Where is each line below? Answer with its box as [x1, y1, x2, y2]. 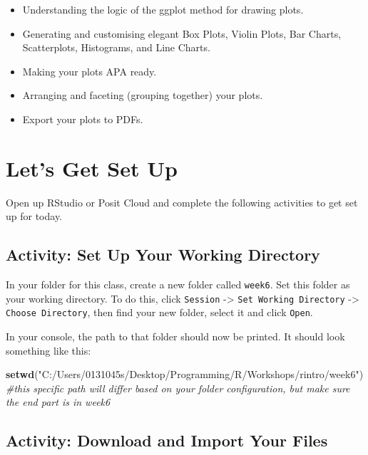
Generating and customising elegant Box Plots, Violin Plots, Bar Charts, [22, 26, 342, 41]
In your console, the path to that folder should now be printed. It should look [6, 329, 345, 344]
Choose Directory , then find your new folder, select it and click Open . [6, 305, 313, 320]
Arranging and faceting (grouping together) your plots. [22, 88, 263, 103]
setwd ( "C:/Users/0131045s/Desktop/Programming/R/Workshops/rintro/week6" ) [6, 367, 364, 382]
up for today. [6, 209, 63, 224]
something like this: [6, 342, 91, 357]
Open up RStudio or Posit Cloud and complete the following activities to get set [6, 194, 358, 209]
